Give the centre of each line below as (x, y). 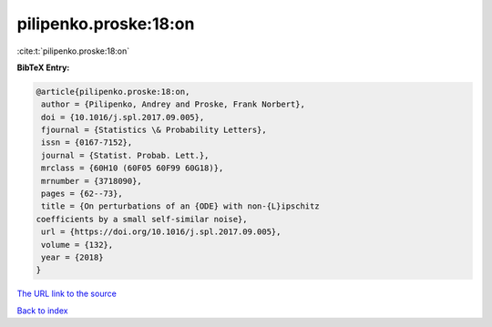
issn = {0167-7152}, (87, 143)
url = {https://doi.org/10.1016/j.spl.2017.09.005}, (161, 232)
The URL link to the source (67, 294)
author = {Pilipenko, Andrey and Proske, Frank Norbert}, (173, 104)
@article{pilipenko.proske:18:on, (113, 92)
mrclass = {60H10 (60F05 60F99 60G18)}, (133, 168)
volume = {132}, (77, 245)
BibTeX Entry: (43, 67)
